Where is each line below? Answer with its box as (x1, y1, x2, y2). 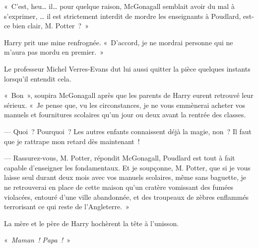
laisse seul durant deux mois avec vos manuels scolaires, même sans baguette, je (4, 172, 247, 182)
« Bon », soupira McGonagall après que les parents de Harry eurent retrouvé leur (4, 90, 254, 100)
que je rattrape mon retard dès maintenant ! (4, 136, 140, 146)
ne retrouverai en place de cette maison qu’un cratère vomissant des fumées (4, 181, 234, 192)
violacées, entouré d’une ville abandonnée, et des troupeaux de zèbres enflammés (4, 191, 249, 202)
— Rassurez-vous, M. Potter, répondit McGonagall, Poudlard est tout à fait (4, 153, 235, 163)
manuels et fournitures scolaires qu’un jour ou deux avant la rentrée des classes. (4, 109, 246, 120)
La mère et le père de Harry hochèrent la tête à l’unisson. (4, 218, 179, 228)
